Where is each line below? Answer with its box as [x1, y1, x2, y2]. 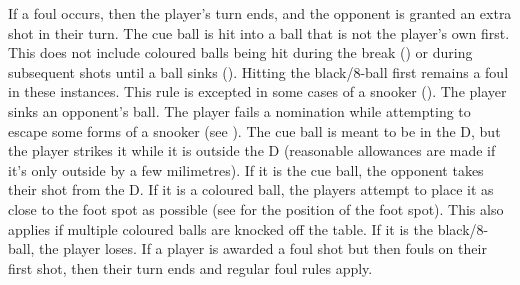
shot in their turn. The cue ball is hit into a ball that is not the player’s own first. [8, 22, 510, 43]
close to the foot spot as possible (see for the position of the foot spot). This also [8, 198, 504, 219]
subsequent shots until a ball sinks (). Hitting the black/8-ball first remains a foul [8, 61, 509, 82]
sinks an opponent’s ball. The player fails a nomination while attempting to [8, 100, 471, 121]
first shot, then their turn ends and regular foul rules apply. [8, 257, 373, 278]
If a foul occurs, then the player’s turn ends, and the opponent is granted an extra [8, 3, 512, 23]
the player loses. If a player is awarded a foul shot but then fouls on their [39, 238, 487, 259]
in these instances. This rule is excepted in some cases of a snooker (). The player [8, 81, 507, 102]
